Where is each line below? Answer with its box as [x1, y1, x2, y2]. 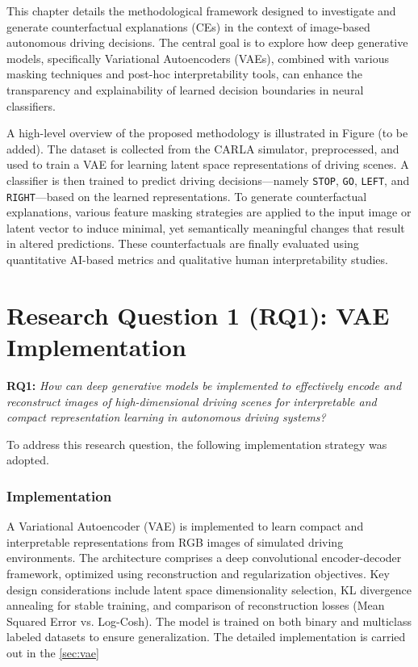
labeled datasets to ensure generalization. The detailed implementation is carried [6, 628, 406, 645]
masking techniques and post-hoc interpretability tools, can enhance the [6, 65, 363, 82]
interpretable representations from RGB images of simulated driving [6, 533, 344, 550]
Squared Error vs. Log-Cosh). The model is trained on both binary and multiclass [6, 612, 412, 629]
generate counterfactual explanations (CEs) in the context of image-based [6, 18, 370, 35]
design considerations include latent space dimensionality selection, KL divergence [6, 581, 412, 598]
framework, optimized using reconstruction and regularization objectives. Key [6, 564, 390, 581]
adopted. [6, 451, 49, 468]
